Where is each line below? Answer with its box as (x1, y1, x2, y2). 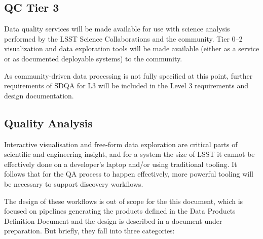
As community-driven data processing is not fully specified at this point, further (4, 70, 253, 81)
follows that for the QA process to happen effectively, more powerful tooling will (4, 168, 253, 179)
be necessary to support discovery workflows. (4, 178, 143, 189)
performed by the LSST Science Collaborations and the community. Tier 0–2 (4, 33, 243, 44)
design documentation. (4, 90, 74, 100)
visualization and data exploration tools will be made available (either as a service (4, 43, 259, 54)
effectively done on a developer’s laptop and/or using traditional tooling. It (4, 158, 237, 169)
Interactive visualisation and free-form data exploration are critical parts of (4, 139, 238, 149)
